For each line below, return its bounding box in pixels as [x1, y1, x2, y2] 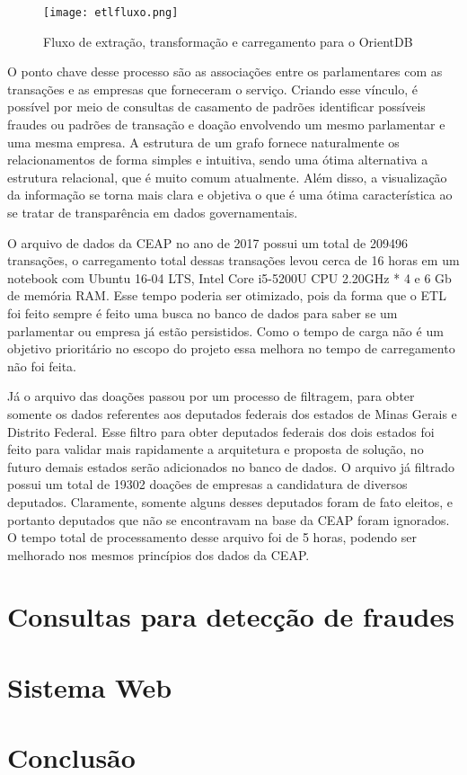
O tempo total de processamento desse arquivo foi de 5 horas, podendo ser [7, 528, 417, 547]
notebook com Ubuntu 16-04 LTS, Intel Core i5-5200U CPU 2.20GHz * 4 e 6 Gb [7, 268, 452, 287]
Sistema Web [7, 668, 172, 705]
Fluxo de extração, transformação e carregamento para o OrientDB [43, 31, 413, 50]
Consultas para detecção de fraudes [7, 598, 454, 635]
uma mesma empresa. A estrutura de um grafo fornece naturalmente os [7, 132, 400, 151]
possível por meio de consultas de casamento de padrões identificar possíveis [7, 97, 426, 116]
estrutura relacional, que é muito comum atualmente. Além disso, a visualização [7, 167, 447, 186]
